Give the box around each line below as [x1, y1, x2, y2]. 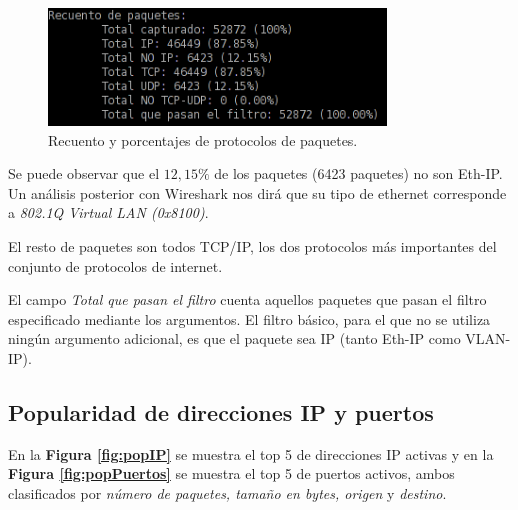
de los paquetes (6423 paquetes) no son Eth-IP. [214, 163, 503, 184]
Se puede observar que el [8, 163, 160, 184]
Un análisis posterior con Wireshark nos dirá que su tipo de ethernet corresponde [8, 182, 507, 203]
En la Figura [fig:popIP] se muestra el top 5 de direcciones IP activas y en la [8, 443, 494, 464]
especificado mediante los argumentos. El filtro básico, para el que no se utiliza [8, 308, 491, 329]
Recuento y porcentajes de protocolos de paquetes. [48, 129, 358, 150]
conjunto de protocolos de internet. [8, 255, 223, 276]
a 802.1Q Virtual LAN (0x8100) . [8, 202, 209, 223]
